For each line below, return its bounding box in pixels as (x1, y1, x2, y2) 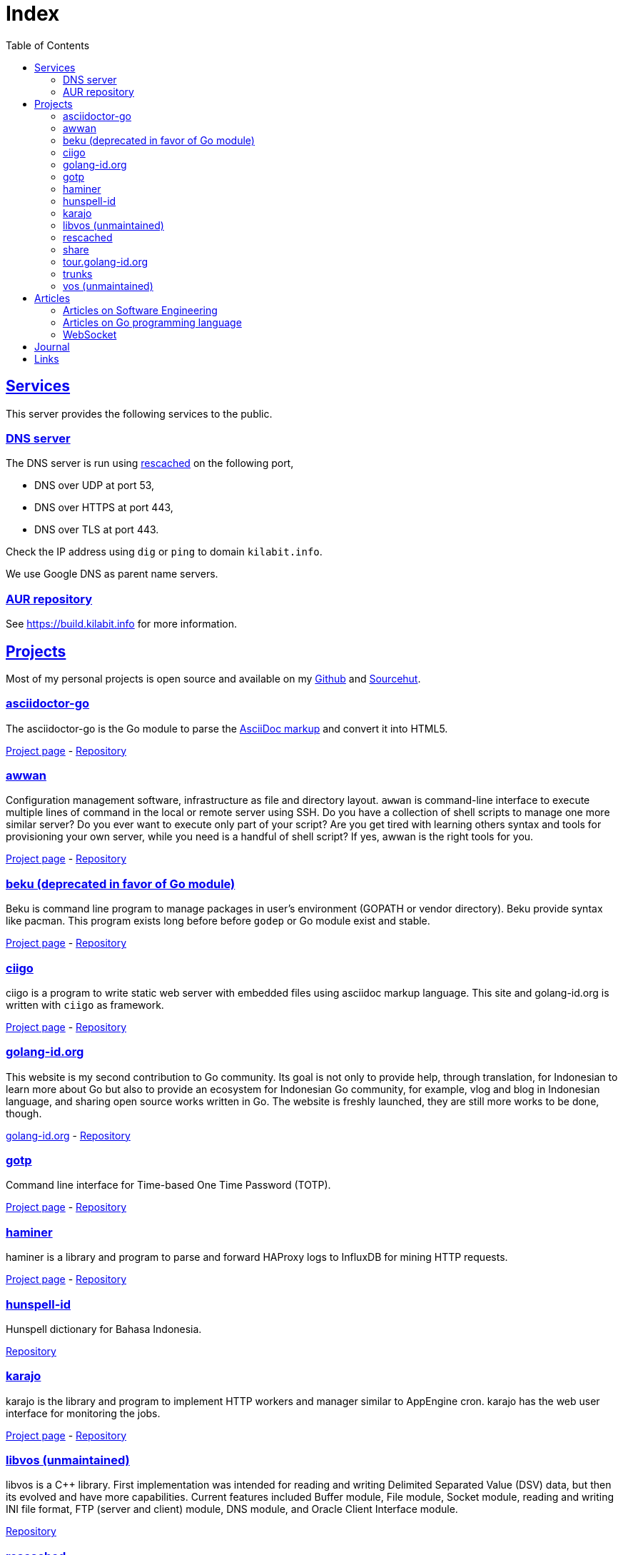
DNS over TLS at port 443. (34, 523, 159, 536)
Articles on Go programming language (63, 316, 242, 328)
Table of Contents (6, 39, 90, 51)
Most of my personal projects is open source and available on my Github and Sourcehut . (6, 672, 421, 685)
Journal (34, 340, 70, 353)
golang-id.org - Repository (6, 1129, 131, 1142)
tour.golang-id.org (63, 255, 148, 268)
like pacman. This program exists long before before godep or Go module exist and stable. (6, 915, 430, 927)
